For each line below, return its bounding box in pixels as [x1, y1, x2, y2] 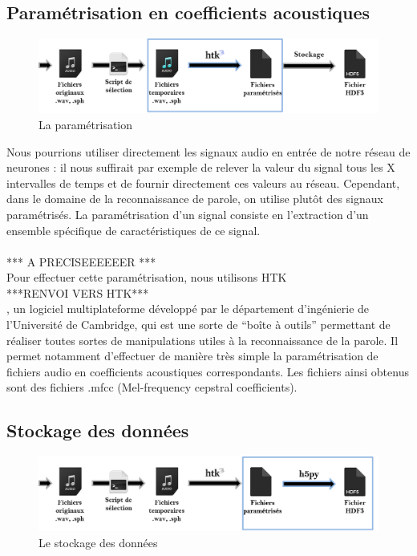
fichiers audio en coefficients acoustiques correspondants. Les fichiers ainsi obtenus [6, 363, 409, 379]
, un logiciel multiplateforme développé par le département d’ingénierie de [6, 300, 370, 317]
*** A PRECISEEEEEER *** [6, 253, 156, 270]
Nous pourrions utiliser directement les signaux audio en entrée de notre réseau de [6, 143, 411, 160]
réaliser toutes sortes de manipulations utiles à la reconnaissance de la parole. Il [6, 331, 399, 348]
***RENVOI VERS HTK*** [6, 284, 149, 301]
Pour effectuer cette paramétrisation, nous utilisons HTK [6, 269, 287, 286]
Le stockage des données [38, 534, 158, 550]
